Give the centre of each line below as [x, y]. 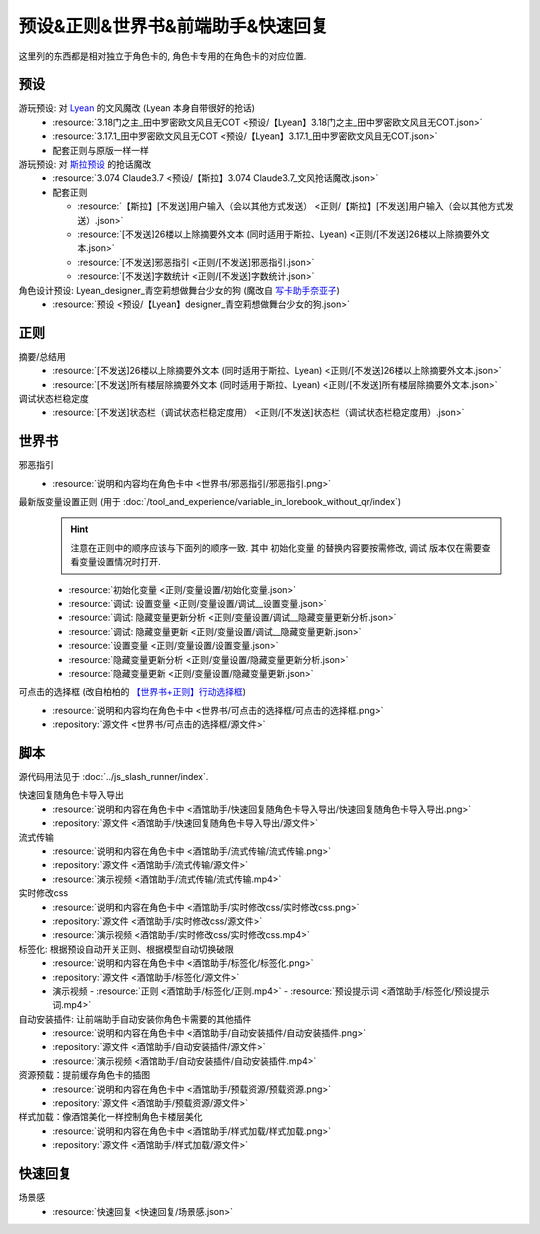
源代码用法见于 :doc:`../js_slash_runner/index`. [113, 777]
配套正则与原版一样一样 [100, 150]
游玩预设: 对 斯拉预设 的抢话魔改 [85, 164]
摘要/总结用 [42, 356]
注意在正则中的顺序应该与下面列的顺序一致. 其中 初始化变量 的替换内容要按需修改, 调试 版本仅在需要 [276, 547]
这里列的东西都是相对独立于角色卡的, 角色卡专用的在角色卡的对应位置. [162, 56]
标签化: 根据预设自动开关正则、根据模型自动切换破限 [126, 949]
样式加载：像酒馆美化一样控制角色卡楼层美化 [110, 1117]
